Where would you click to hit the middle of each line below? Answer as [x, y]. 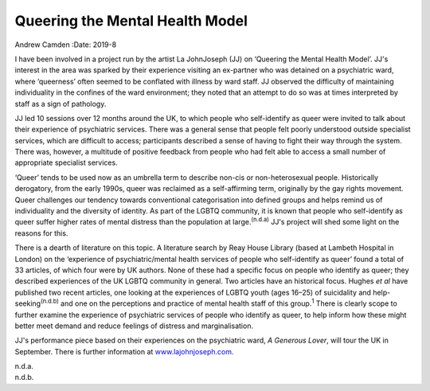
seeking [28, 303]
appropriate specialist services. [66, 162]
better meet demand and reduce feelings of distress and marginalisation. [134, 326]
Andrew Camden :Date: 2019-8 [66, 45]
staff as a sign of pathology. [61, 104]
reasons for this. [41, 233]
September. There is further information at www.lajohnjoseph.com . [124, 351]
